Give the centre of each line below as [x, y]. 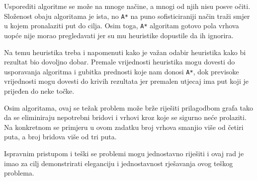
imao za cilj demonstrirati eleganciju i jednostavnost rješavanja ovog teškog [119, 163]
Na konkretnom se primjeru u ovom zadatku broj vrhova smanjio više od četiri [124, 127]
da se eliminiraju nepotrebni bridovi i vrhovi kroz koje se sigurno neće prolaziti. [125, 117]
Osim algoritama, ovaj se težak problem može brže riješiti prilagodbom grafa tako [128, 107]
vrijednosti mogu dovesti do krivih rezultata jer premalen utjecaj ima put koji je [126, 81]
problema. [19, 173]
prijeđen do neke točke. [39, 90]
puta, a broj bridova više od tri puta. [60, 137]
